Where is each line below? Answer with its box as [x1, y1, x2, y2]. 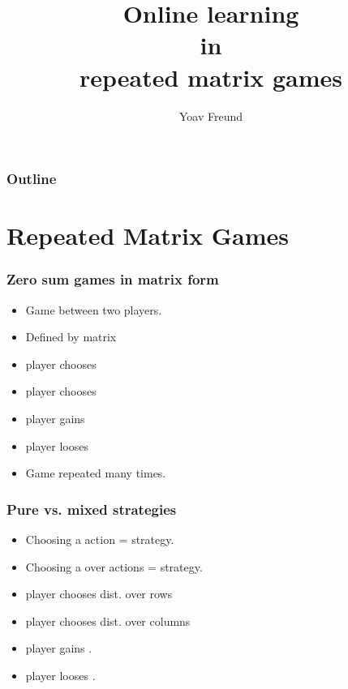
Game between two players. [25, 301, 162, 318]
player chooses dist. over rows [25, 585, 173, 602]
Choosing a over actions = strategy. [25, 558, 203, 575]
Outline [6, 169, 57, 189]
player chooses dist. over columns [25, 612, 191, 629]
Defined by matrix [25, 328, 117, 345]
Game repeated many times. [25, 464, 166, 481]
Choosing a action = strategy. [25, 530, 174, 547]
